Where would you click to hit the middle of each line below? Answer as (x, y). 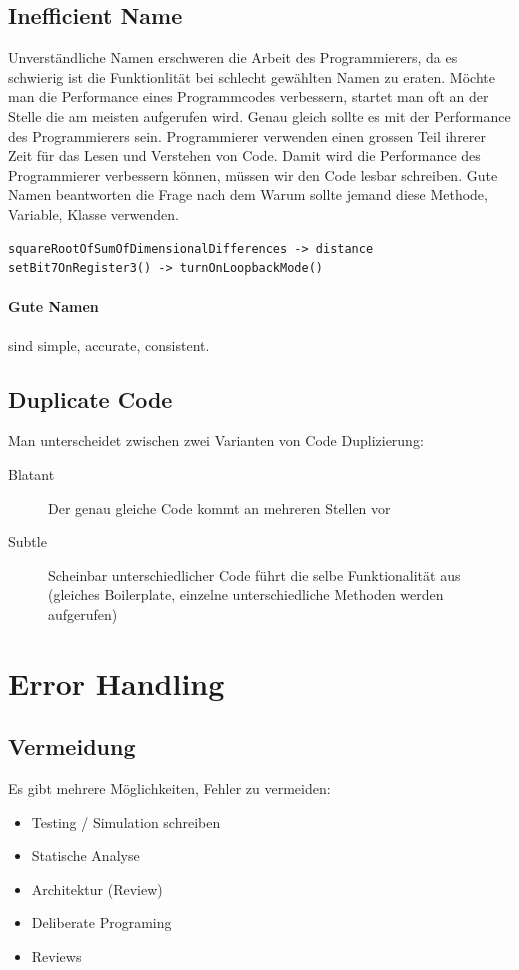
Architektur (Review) (97, 888)
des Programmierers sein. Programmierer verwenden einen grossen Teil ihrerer (247, 135)
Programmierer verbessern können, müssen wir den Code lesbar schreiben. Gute (253, 174)
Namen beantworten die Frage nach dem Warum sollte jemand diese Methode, (248, 194)
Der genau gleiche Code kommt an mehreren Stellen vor (219, 507)
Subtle (27, 541)
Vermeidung (72, 746)
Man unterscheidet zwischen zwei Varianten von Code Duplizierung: (216, 440)
